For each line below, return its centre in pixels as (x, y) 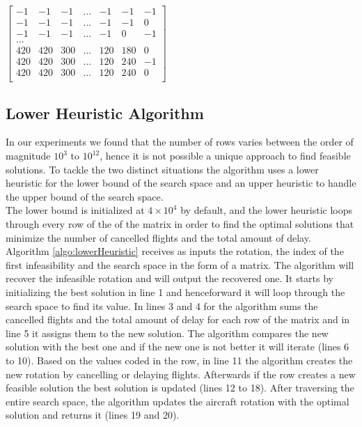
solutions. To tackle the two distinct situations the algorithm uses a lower (162, 169)
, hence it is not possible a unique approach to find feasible (225, 156)
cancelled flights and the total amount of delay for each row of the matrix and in (178, 319)
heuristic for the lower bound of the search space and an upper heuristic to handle (181, 183)
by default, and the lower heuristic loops (267, 210)
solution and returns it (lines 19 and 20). (93, 415)
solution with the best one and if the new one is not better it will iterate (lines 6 (178, 347)
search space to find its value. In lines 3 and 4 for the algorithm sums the (162, 305)
